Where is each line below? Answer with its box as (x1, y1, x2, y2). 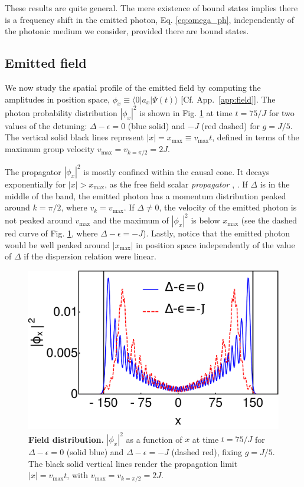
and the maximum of (93, 214, 169, 226)
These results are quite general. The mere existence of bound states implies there (5, 2, 298, 14)
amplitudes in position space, (5, 93, 110, 105)
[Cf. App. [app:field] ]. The (181, 93, 276, 105)
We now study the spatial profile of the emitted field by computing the (5, 81, 261, 93)
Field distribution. (28, 433, 104, 445)
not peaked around (5, 214, 73, 226)
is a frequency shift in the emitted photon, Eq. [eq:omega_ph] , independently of (5, 13, 295, 25)
